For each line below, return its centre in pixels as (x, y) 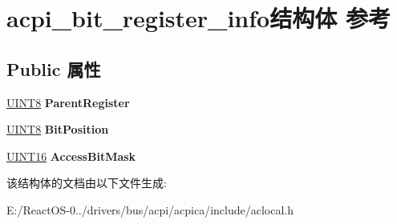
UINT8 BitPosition (58, 129)
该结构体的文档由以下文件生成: (87, 183)
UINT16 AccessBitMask (71, 156)
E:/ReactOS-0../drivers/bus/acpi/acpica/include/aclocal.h (150, 209)
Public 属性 (54, 68)
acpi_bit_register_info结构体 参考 (198, 18)
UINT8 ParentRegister (68, 102)
